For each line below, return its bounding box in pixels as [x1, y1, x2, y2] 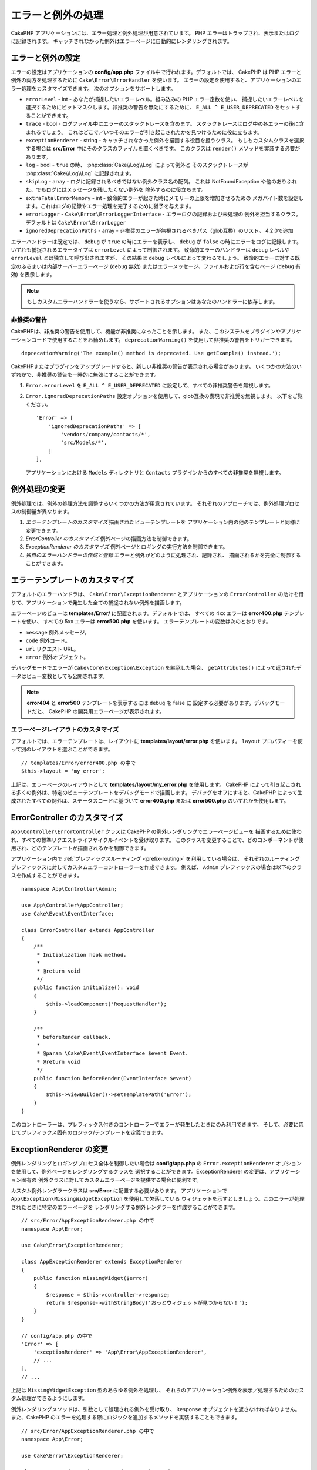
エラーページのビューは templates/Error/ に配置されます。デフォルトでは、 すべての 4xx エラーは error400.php [11, 609, 283, 617]
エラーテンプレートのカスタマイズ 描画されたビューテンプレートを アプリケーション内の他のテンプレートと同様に [25, 519, 301, 526]
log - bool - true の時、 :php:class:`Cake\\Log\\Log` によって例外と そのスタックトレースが [25, 162, 249, 169]
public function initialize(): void [33, 984, 139, 991]
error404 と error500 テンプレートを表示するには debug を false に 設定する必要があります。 [26, 700, 255, 707]
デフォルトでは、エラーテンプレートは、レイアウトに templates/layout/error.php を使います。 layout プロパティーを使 [11, 737, 303, 744]
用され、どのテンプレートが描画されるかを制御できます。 [11, 844, 150, 852]
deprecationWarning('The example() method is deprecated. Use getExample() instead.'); [21, 350, 282, 356]
